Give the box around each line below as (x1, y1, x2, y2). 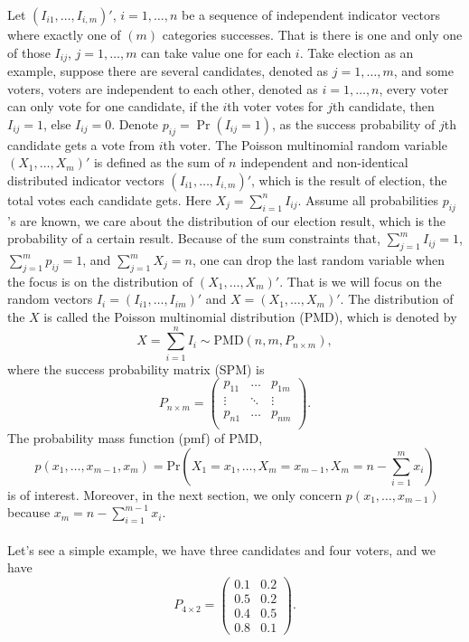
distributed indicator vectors (7, 170, 164, 189)
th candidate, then (333, 97, 435, 116)
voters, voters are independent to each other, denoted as (7, 79, 318, 98)
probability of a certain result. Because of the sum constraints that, (7, 229, 380, 248)
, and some (393, 61, 454, 80)
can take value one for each (141, 42, 292, 61)
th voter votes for (227, 97, 324, 116)
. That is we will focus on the (279, 271, 442, 290)
